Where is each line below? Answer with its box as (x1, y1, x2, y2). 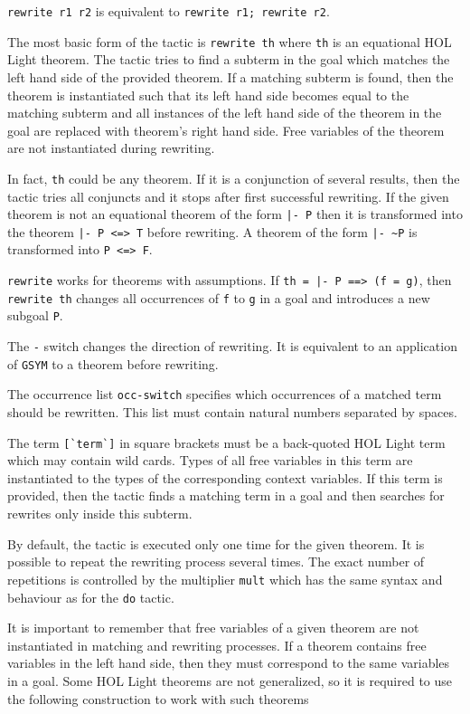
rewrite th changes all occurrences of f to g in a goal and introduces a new (7, 288, 430, 307)
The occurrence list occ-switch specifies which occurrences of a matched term (7, 385, 442, 404)
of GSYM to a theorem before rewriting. (7, 354, 219, 373)
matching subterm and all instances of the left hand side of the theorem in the (7, 103, 442, 122)
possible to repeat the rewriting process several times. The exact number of (7, 552, 425, 571)
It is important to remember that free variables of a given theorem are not (7, 618, 419, 637)
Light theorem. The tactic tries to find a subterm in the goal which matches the (7, 50, 450, 69)
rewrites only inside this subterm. (7, 504, 193, 523)
